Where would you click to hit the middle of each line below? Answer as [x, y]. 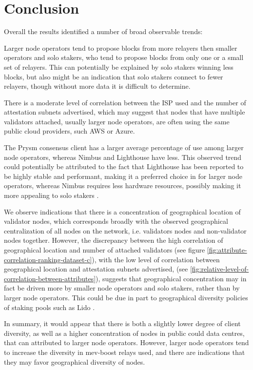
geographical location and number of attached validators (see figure [105, 250]
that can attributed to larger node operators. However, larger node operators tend [126, 342]
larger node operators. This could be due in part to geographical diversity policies [126, 297]
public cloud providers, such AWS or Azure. [69, 131]
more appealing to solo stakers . [51, 195]
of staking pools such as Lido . [49, 307]
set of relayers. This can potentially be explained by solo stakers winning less [119, 67]
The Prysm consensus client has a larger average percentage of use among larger [124, 147]
